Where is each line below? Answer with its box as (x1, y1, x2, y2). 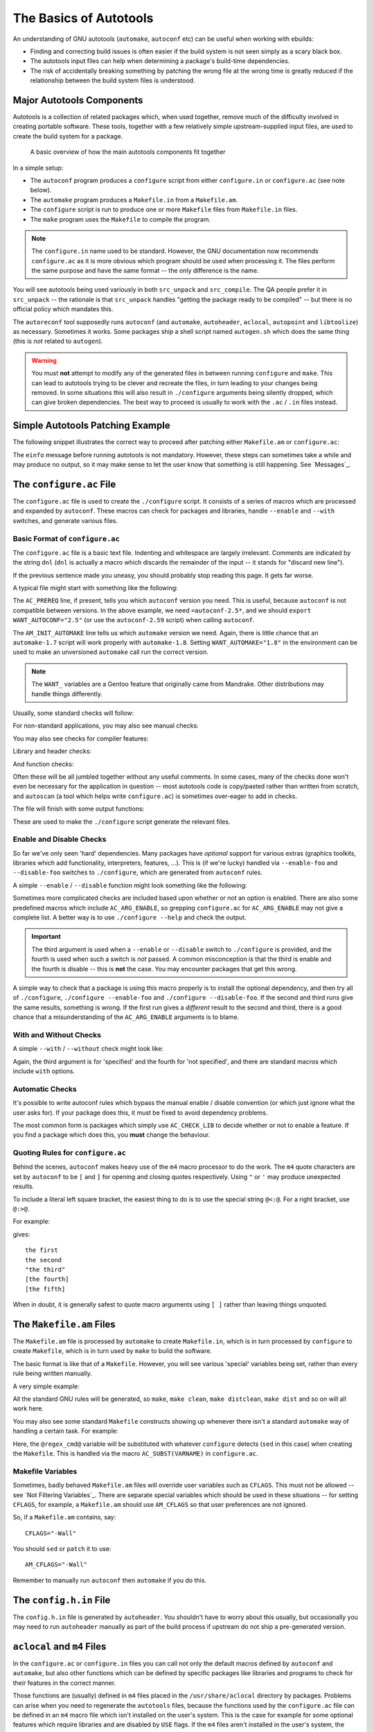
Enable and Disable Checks (12, 835, 107, 845)
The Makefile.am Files (12, 1318, 116, 1330)
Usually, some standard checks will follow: (12, 709, 134, 717)
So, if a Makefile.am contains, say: (12, 1513, 116, 1521)
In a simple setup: (12, 164, 64, 172)
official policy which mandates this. (12, 305, 114, 313)
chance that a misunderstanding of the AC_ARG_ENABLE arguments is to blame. (12, 1013, 240, 1021)
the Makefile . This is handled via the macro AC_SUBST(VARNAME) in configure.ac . (12, 1449, 258, 1458)
